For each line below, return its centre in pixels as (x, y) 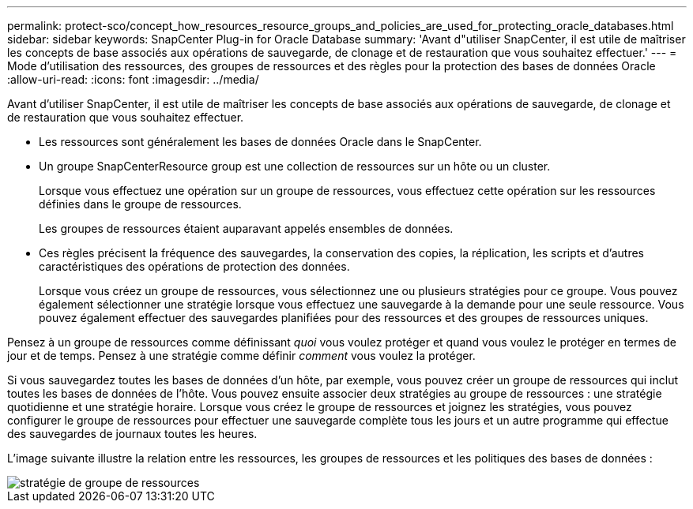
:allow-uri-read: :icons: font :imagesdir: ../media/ (133, 79)
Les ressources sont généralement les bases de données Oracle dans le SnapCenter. (260, 142)
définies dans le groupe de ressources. (140, 204)
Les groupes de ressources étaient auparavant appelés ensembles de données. (246, 228)
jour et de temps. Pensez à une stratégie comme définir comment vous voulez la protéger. (241, 356)
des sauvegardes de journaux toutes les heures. (132, 434)
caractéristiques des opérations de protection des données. (194, 266)
